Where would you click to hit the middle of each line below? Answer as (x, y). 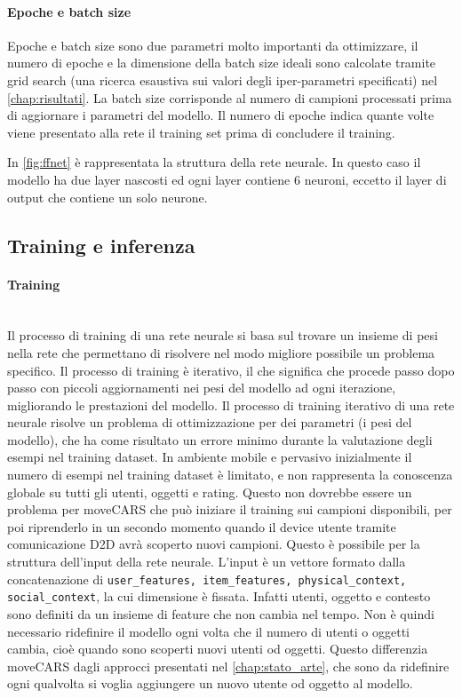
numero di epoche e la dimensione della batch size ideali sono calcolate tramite (222, 63)
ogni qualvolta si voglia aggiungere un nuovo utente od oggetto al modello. (210, 683)
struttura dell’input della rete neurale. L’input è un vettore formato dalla (207, 562)
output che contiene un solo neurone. (108, 197)
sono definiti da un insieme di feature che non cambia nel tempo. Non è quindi (221, 613)
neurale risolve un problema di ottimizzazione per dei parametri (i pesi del (210, 422)
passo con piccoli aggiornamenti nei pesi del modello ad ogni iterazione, (202, 388)
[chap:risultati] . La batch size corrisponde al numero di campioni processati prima (230, 97)
